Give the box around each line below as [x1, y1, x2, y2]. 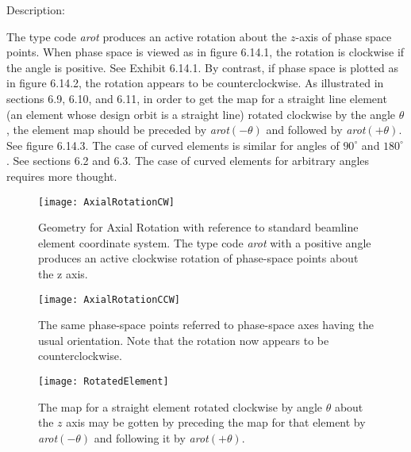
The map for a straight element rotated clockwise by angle [38, 398, 323, 415]
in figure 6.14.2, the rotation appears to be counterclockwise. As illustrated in [6, 75, 384, 91]
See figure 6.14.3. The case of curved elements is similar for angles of [6, 136, 340, 153]
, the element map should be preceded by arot [6, 121, 229, 138]
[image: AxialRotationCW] [38, 196, 175, 208]
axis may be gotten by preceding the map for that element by [66, 414, 366, 431]
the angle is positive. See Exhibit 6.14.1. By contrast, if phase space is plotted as [6, 59, 399, 75]
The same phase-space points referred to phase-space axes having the [38, 316, 374, 333]
